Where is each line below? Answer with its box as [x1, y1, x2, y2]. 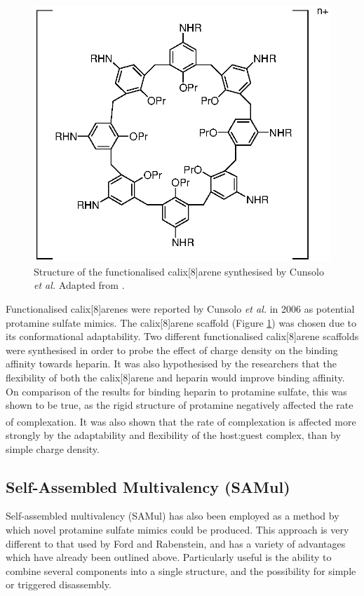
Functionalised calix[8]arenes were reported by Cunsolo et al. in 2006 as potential [6, 301, 355, 316]
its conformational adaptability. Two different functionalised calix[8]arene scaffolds [6, 329, 359, 344]
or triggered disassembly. [6, 577, 112, 592]
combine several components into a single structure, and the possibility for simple [6, 563, 356, 578]
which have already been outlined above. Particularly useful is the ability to [6, 550, 332, 564]
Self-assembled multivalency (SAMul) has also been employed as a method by [6, 508, 339, 523]
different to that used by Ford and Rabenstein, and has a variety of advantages [6, 536, 346, 550]
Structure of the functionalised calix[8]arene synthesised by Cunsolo [34, 264, 324, 278]
